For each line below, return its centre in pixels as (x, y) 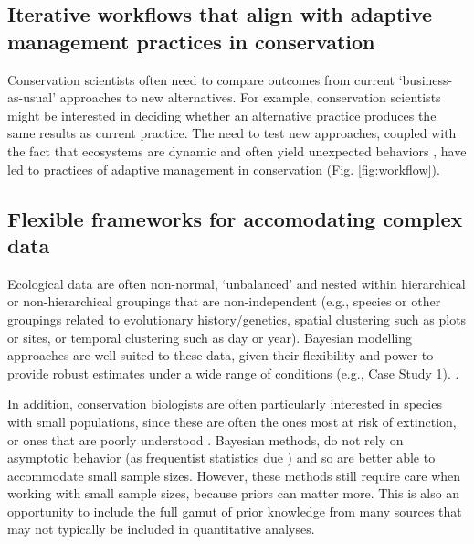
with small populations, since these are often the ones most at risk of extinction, (232, 421)
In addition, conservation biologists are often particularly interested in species (225, 404)
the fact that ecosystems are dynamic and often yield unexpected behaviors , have (237, 150)
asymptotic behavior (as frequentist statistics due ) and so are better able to (221, 458)
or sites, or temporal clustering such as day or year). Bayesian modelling (210, 337)
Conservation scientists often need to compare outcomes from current (201, 79)
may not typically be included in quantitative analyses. (161, 529)
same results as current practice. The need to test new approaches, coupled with (232, 133)
